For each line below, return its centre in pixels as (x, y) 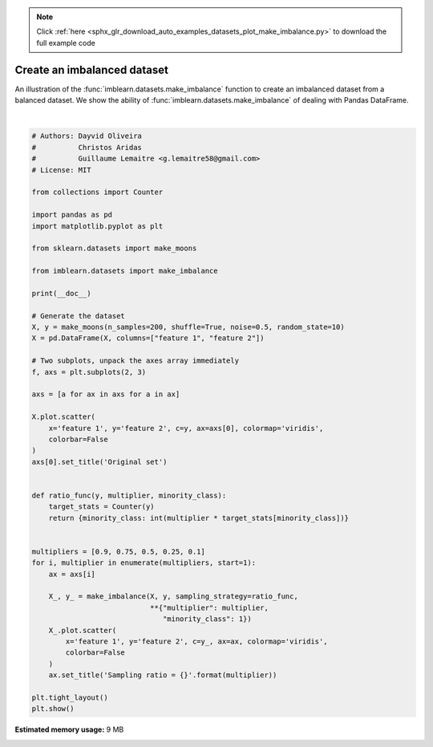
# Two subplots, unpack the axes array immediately (136, 361)
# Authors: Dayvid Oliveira (87, 136)
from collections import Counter (97, 192)
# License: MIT (61, 170)
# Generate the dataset (79, 316)
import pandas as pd (72, 215)
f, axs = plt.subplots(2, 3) (89, 372)
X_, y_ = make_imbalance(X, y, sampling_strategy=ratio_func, (173, 597)
